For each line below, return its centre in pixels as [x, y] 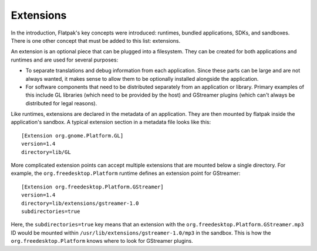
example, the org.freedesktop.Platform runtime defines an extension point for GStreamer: [126, 173]
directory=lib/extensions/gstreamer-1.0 [80, 203]
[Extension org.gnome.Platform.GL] [72, 135]
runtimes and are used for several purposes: [65, 60]
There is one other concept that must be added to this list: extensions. [96, 40]
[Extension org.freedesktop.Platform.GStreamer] [92, 187]
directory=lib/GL [46, 152]
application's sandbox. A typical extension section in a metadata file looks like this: [111, 122]
